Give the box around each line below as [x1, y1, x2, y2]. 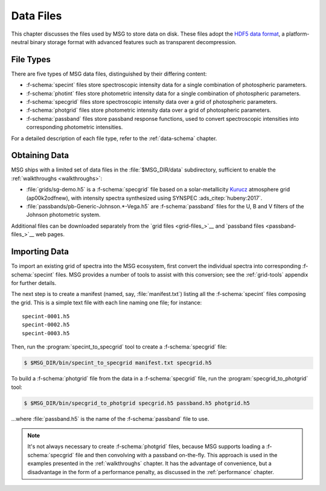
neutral [11, 38, 29, 45]
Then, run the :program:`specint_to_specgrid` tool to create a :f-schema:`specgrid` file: [11, 343, 227, 350]
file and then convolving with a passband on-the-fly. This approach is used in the [75, 451, 278, 458]
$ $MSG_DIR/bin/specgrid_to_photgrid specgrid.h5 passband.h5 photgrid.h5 [24, 399, 251, 406]
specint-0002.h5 [22, 321, 70, 329]
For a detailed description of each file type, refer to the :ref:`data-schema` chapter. [11, 135, 217, 142]
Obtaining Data [11, 150, 69, 161]
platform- [286, 30, 310, 37]
